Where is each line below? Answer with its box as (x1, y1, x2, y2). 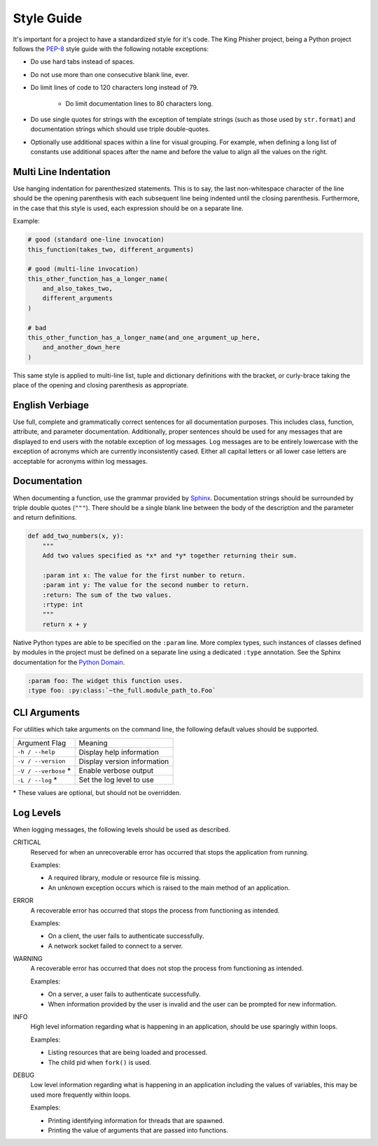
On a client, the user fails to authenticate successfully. (48, 932, 204, 940)
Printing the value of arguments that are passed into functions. (48, 1126, 229, 1134)
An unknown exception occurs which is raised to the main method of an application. (48, 883, 290, 892)
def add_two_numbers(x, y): (27, 532, 124, 540)
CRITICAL (13, 838, 41, 847)
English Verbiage (13, 399, 89, 411)
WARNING (13, 955, 43, 963)
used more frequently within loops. (30, 1090, 132, 1099)
